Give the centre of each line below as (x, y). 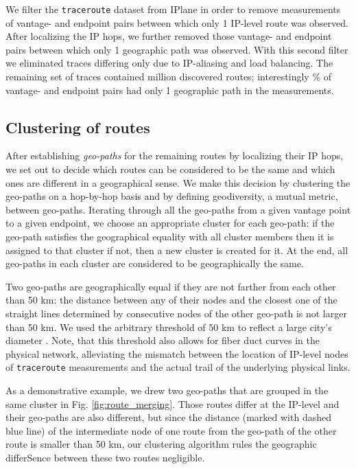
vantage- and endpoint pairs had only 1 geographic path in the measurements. (170, 90)
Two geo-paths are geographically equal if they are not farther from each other (171, 286)
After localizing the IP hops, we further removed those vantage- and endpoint (169, 36)
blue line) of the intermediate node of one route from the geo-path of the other (171, 430)
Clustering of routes (78, 127)
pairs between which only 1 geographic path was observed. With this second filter (177, 49)
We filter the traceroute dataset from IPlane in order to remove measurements (173, 9)
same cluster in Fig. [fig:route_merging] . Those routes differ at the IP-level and (173, 403)
